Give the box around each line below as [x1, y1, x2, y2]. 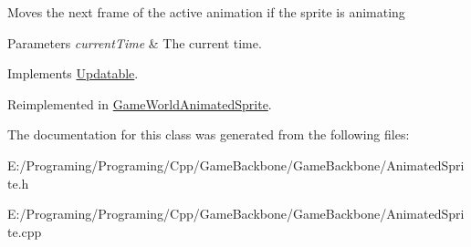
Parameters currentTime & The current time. [7, 33, 262, 52]
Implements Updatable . [7, 64, 139, 83]
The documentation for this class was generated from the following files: [7, 125, 410, 144]
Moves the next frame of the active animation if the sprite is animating [7, 3, 405, 21]
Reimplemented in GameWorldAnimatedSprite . [7, 94, 272, 113]
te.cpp [7, 221, 42, 241]
